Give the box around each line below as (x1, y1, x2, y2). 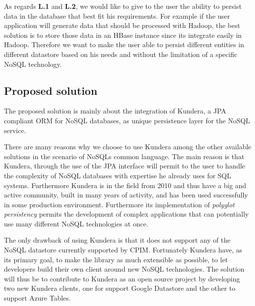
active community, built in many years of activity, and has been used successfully (4, 190, 248, 200)
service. (4, 125, 26, 135)
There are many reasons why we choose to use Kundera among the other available (4, 141, 252, 152)
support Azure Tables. (4, 293, 71, 303)
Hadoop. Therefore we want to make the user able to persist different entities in (4, 39, 244, 50)
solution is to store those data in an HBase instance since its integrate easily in (4, 29, 242, 40)
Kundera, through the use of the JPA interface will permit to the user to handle (4, 161, 245, 171)
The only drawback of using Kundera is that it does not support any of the (4, 235, 230, 245)
